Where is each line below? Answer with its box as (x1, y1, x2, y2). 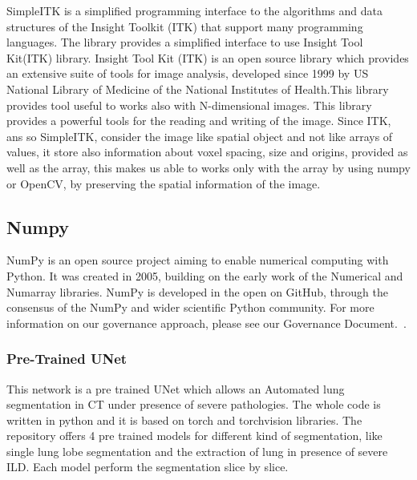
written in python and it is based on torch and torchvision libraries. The (6, 411, 362, 428)
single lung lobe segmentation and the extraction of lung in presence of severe (6, 442, 388, 459)
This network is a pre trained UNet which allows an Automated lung (6, 380, 345, 397)
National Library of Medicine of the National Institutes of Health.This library (6, 80, 389, 97)
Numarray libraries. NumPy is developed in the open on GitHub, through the (6, 283, 388, 300)
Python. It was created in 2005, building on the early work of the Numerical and (6, 267, 403, 284)
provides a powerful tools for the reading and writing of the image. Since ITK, (6, 112, 391, 129)
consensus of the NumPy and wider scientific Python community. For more (6, 299, 374, 316)
